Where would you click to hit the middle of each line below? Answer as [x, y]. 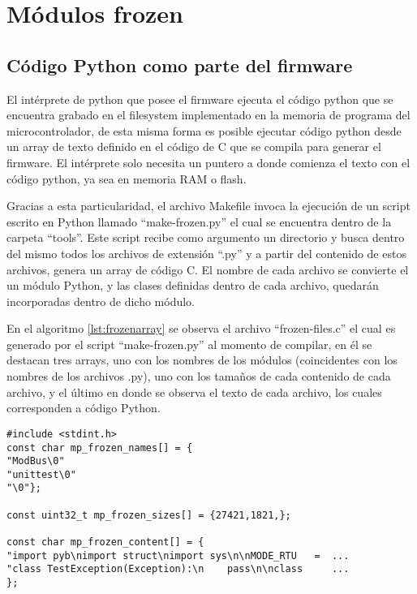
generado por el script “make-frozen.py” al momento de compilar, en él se [189, 344]
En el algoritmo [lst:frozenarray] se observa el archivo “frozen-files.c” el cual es [201, 328]
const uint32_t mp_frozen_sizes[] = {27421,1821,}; [149, 515]
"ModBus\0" [36, 461]
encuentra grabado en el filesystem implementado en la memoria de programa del [208, 115]
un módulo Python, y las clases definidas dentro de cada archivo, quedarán [193, 285]
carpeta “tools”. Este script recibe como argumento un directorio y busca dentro [206, 237]
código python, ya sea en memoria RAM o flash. [127, 178]
